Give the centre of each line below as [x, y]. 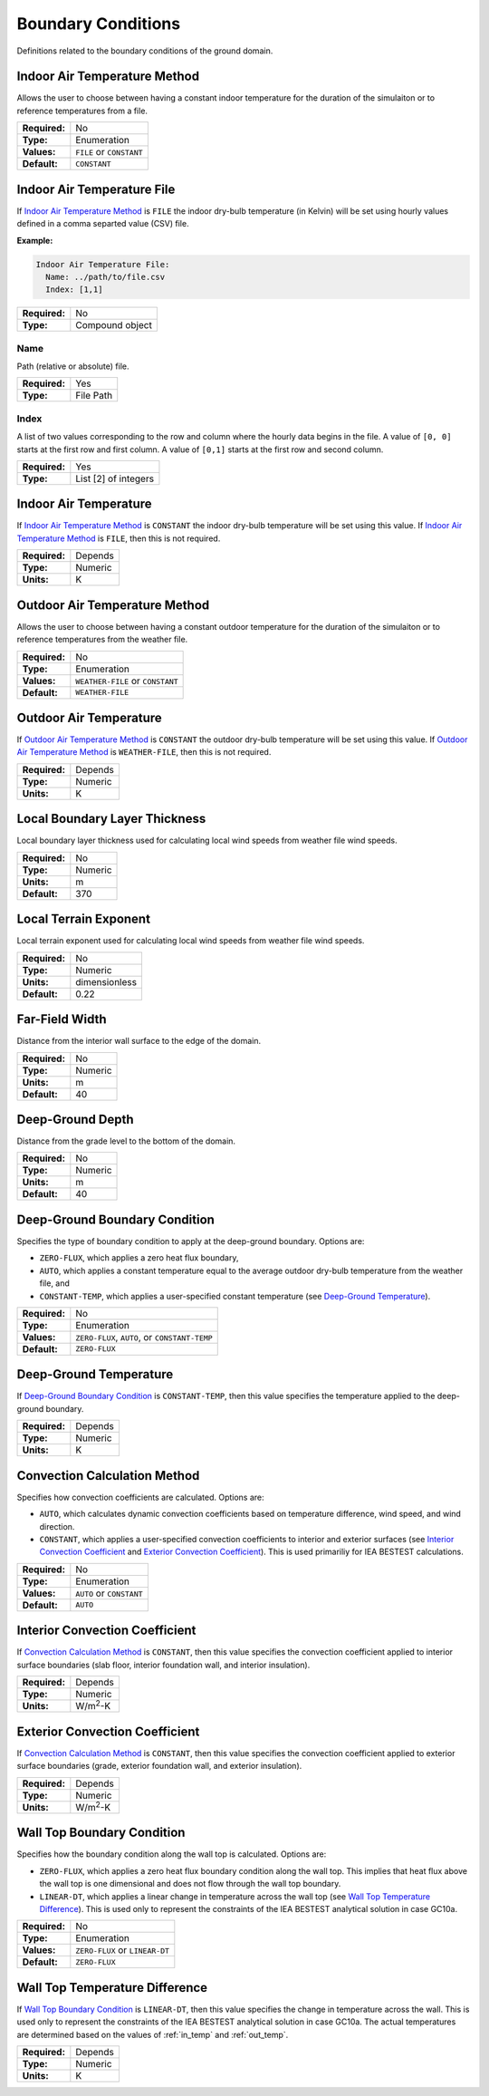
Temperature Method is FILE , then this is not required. [119, 538]
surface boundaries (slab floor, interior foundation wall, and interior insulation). [163, 1665]
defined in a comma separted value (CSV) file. [103, 224]
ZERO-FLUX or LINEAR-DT [123, 1950]
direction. [57, 1526]
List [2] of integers [115, 478]
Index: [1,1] [74, 290]
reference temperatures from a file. [82, 111]
